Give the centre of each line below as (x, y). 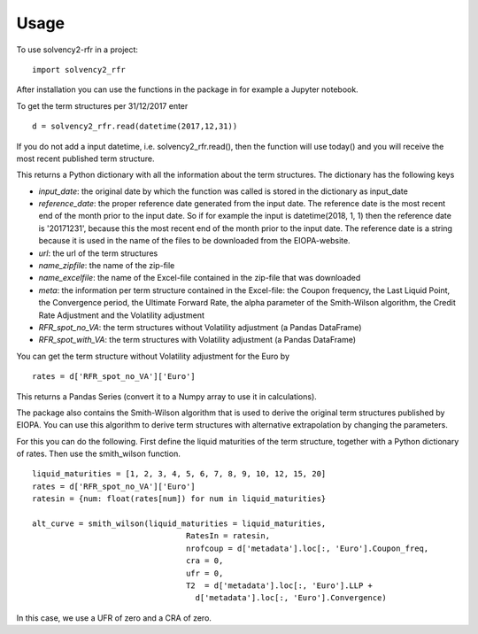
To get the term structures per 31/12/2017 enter (102, 105)
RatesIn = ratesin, (228, 536)
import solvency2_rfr (79, 70)
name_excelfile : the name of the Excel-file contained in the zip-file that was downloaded (200, 278)
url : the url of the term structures (98, 253)
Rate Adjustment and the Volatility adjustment (122, 315)
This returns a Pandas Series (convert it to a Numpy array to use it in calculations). (167, 396)
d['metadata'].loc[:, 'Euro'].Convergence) (291, 598)
